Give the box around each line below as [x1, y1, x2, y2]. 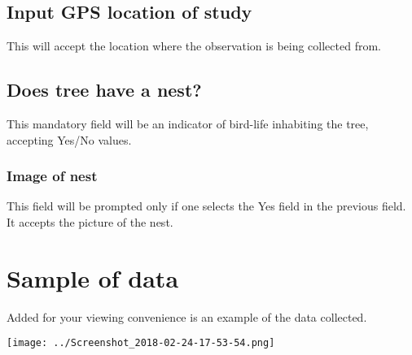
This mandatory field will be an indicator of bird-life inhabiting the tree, [7, 115, 369, 132]
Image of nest [7, 166, 98, 186]
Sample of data [7, 261, 179, 294]
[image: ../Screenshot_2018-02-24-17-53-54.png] [7, 337, 275, 349]
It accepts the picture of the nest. [7, 214, 173, 230]
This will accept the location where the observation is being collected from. [7, 37, 381, 54]
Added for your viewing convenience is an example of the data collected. [7, 308, 367, 325]
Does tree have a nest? [7, 77, 202, 102]
